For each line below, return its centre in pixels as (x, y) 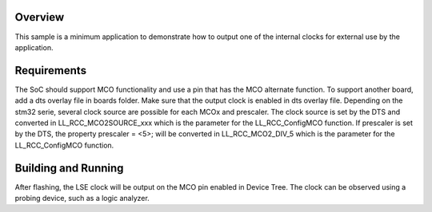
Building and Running (69, 168)
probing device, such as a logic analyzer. (82, 198)
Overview (40, 17)
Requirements (51, 71)
